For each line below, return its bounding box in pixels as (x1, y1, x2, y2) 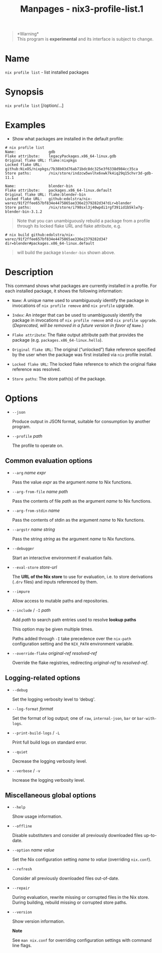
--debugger (12, 546, 35, 551)
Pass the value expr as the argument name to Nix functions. (12, 479, 132, 485)
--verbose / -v (12, 768, 40, 773)
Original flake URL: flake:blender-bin (5, 192, 86, 197)
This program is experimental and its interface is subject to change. (17, 36, 154, 42)
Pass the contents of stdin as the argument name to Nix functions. (12, 517, 145, 523)
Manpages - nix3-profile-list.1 (20, 3, 144, 15)
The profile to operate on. (12, 443, 64, 448)
